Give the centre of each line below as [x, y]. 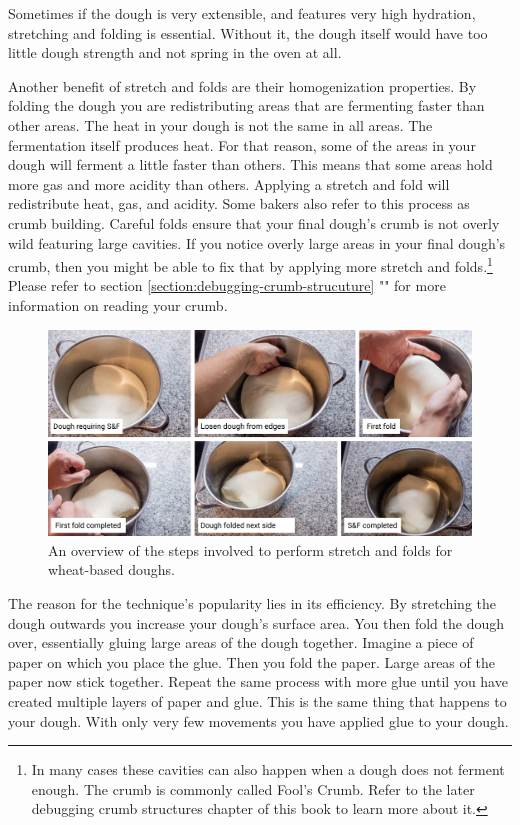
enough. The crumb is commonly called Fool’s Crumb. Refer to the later [253, 788]
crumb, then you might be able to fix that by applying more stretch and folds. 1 [250, 264]
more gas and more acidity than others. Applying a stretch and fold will [229, 183]
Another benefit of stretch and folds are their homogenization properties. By [242, 85]
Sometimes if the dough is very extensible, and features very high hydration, [242, 13]
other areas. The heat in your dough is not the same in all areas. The [220, 124]
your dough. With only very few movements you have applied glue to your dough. [258, 720]
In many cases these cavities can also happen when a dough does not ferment [268, 769]
